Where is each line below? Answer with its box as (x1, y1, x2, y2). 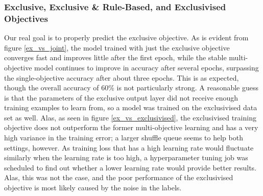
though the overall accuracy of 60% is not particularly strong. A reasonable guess (4, 82, 259, 93)
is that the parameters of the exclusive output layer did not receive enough (4, 92, 238, 103)
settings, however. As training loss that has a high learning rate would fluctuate (4, 142, 254, 153)
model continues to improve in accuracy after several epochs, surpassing (34, 62, 259, 72)
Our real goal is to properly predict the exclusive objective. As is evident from (4, 32, 249, 43)
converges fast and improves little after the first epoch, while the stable (4, 52, 227, 63)
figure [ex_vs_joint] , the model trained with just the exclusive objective (4, 42, 230, 53)
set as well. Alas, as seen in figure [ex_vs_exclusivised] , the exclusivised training (4, 112, 256, 122)
